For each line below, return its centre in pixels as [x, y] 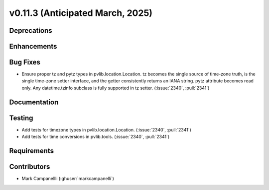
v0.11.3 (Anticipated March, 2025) [81, 13]
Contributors [30, 167]
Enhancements [33, 46]
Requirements [32, 151]
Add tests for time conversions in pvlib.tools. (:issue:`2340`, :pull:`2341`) [96, 137]
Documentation [34, 102]
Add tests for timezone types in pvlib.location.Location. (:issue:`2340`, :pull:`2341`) [107, 129]
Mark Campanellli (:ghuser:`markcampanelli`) [68, 179]
